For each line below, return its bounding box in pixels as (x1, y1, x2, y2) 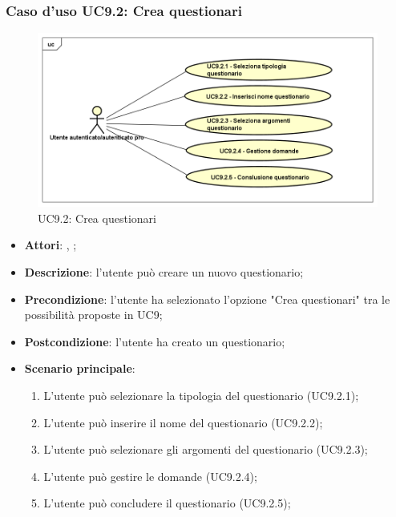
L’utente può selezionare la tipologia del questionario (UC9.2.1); (43, 386, 359, 403)
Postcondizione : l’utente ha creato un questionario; (24, 333, 285, 349)
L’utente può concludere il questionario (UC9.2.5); (43, 495, 291, 511)
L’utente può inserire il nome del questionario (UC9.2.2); (43, 414, 323, 430)
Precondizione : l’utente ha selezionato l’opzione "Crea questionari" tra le (24, 290, 390, 307)
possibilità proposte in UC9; (24, 306, 163, 323)
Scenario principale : (24, 360, 135, 377)
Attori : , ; (24, 236, 77, 253)
